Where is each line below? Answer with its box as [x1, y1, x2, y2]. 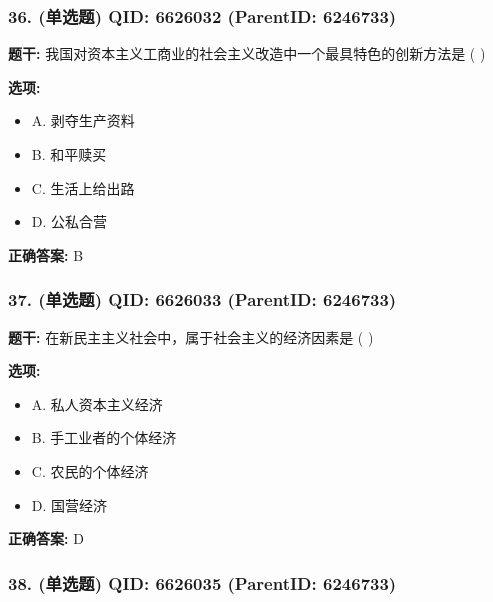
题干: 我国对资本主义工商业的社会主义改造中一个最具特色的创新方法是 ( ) [8, 43, 486, 64]
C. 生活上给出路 [31, 177, 135, 198]
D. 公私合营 [31, 211, 108, 232]
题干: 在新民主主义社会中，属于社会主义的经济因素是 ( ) [8, 326, 374, 347]
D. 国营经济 [31, 494, 108, 515]
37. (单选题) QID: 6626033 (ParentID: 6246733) [8, 287, 397, 312]
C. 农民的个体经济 [31, 460, 149, 481]
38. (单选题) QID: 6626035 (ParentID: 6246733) [8, 570, 397, 595]
